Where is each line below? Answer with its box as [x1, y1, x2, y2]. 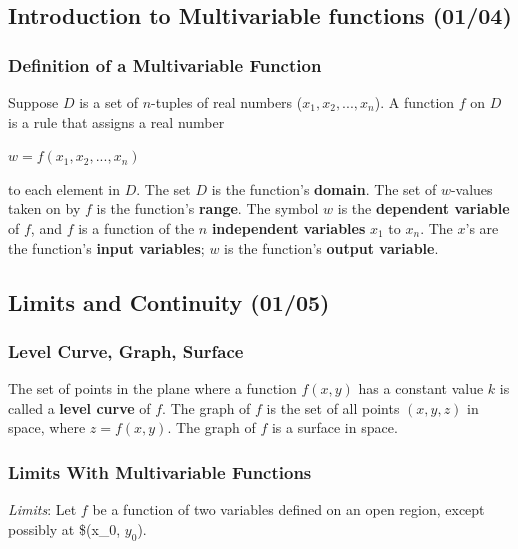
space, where [8, 417, 86, 438]
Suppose [8, 92, 59, 112]
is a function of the [78, 217, 195, 238]
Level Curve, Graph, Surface [8, 338, 244, 363]
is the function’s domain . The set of [211, 178, 437, 199]
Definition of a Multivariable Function [8, 52, 322, 77]
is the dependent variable [337, 198, 510, 219]
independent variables [211, 217, 366, 238]
